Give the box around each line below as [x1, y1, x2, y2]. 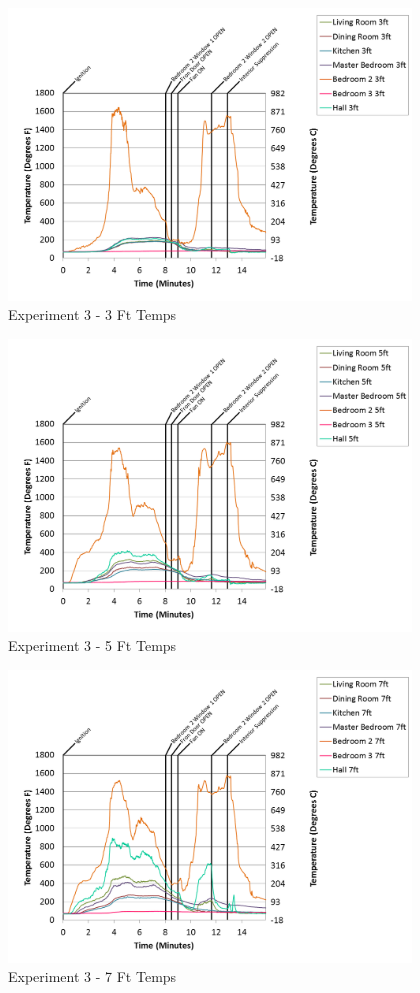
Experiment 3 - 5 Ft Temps [8, 635, 177, 656]
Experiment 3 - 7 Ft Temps [8, 966, 177, 987]
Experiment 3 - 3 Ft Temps [8, 304, 177, 325]
